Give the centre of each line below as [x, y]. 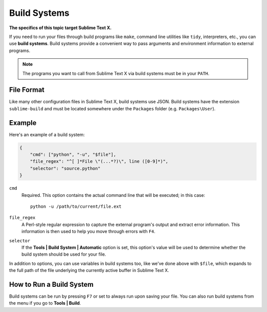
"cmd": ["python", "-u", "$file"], [73, 155]
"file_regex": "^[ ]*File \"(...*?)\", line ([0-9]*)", [99, 161]
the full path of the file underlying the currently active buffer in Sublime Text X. [89, 270]
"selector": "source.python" [65, 168]
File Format [27, 90]
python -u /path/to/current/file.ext [76, 207]
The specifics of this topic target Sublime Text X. [60, 28]
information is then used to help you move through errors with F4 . [89, 231]
